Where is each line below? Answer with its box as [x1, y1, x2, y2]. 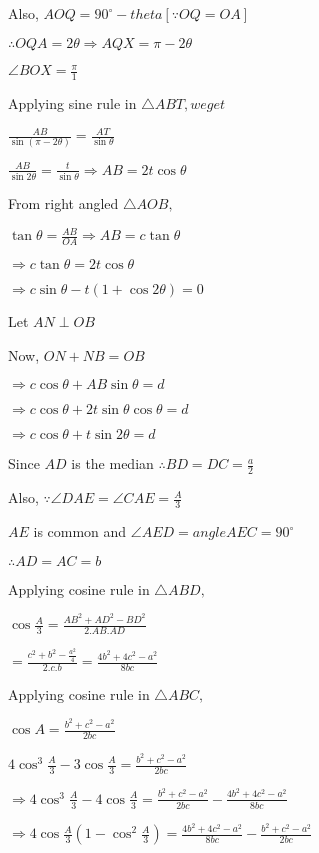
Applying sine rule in [8, 92, 137, 113]
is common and [33, 521, 127, 542]
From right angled [8, 193, 119, 214]
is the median [71, 453, 154, 474]
